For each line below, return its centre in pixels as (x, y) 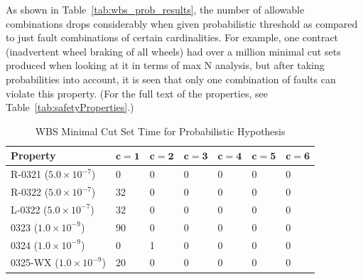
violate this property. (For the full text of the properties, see (137, 93)
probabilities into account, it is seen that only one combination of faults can (171, 79)
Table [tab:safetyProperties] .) (70, 107)
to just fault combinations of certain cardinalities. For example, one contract (172, 37)
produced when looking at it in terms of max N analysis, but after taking (165, 65)
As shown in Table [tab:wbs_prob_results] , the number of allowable (155, 9)
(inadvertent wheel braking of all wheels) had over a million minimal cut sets (173, 51)
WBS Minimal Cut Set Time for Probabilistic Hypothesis (160, 131)
